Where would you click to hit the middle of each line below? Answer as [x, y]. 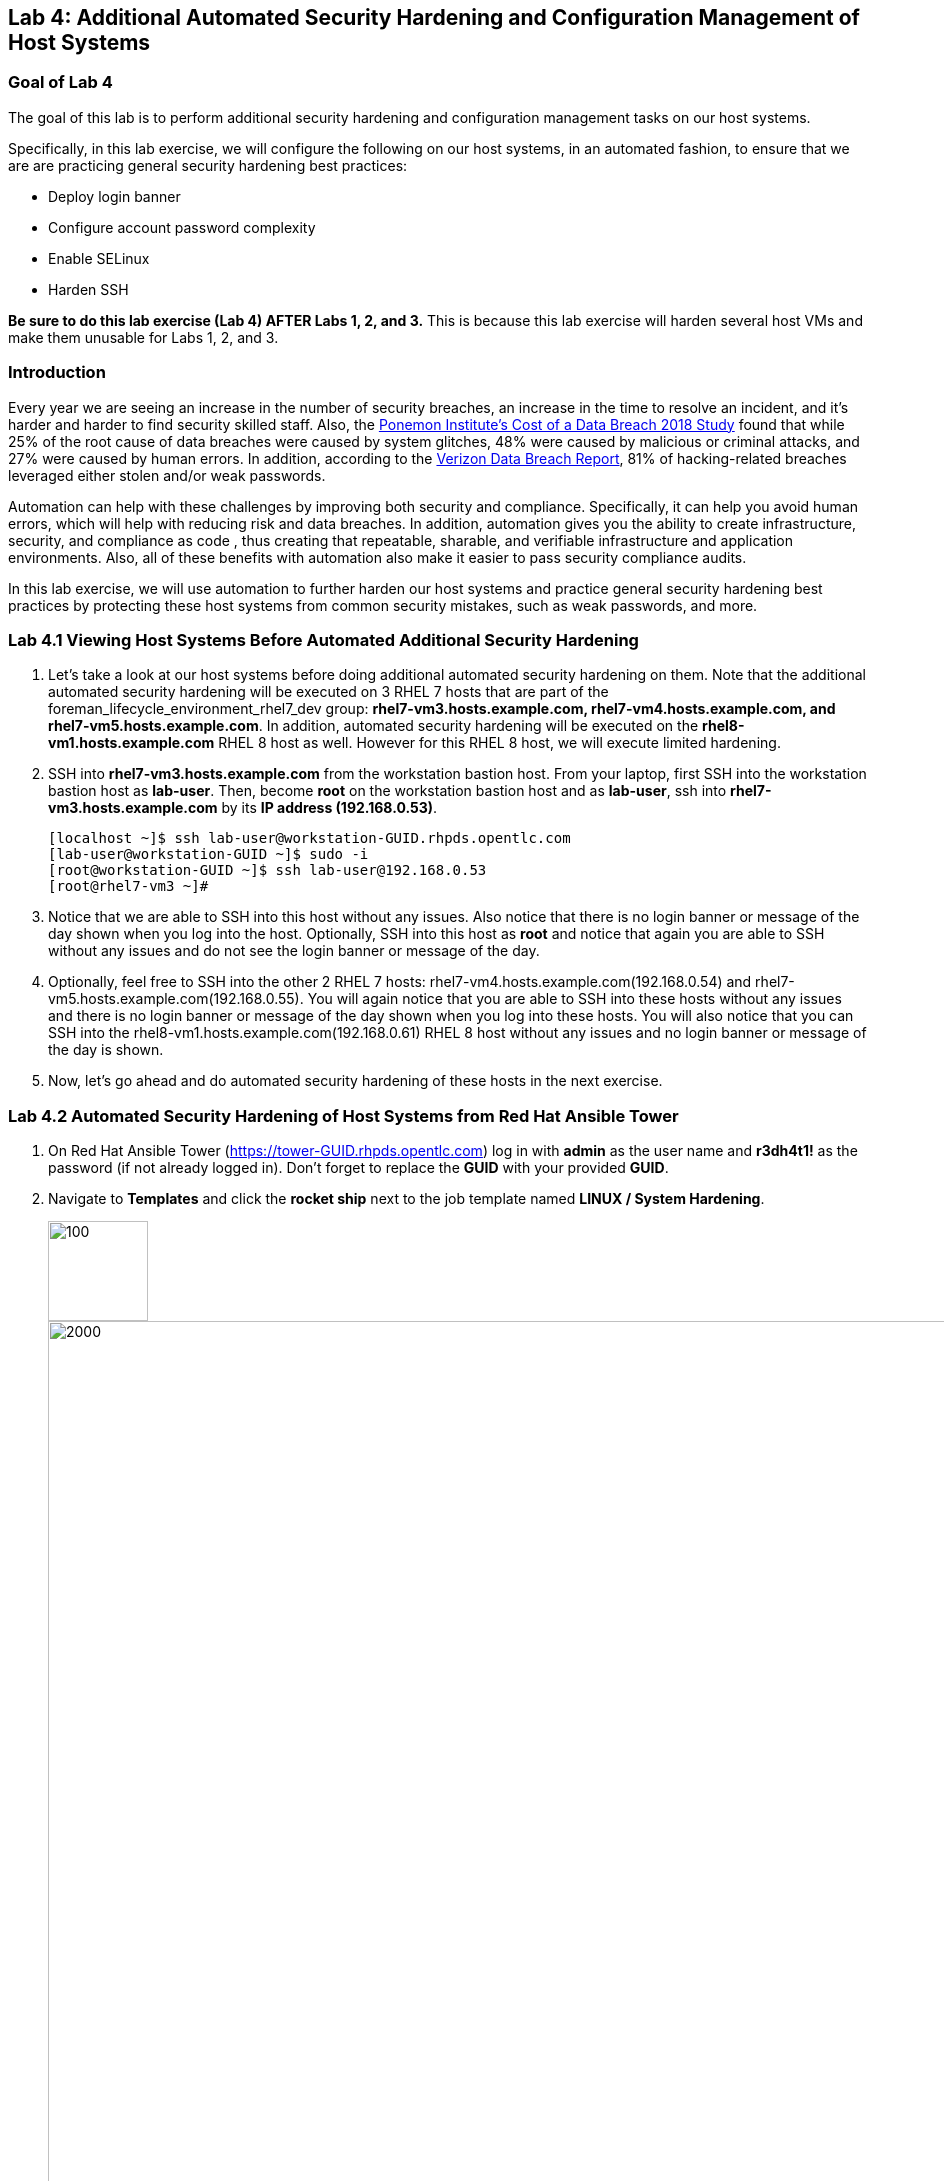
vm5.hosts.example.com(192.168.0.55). [176, 999]
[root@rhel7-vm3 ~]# [128, 886]
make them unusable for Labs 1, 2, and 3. [143, 337]
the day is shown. [106, 1050]
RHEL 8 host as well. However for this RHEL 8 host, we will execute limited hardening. [499, 743]
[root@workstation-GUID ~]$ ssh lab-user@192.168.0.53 [267, 870]
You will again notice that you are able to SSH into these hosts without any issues [574, 999]
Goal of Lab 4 [60, 82]
